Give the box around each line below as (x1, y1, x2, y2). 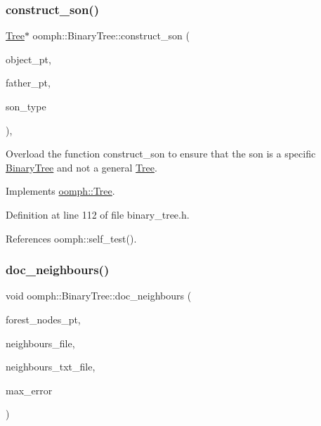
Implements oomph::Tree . (6, 183, 115, 198)
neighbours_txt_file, (6, 359, 96, 374)
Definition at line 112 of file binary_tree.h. (6, 207, 190, 221)
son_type (6, 99, 46, 113)
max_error (6, 382, 53, 397)
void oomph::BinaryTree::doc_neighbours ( (6, 288, 192, 303)
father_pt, (6, 75, 51, 90)
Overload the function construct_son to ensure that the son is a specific (6, 146, 316, 161)
